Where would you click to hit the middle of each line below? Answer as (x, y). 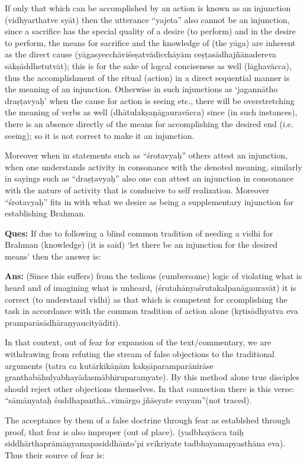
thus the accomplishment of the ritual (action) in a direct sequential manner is (147, 77)
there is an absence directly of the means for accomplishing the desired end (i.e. (149, 123)
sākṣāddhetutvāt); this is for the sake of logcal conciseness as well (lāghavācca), (148, 65)
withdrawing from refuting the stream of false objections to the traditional (140, 354)
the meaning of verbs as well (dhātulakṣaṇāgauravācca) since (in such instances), (151, 112)
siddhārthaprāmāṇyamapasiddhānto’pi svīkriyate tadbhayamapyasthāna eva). (145, 443)
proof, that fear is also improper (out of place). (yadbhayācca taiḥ (125, 431)
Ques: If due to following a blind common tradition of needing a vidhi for (139, 233)
